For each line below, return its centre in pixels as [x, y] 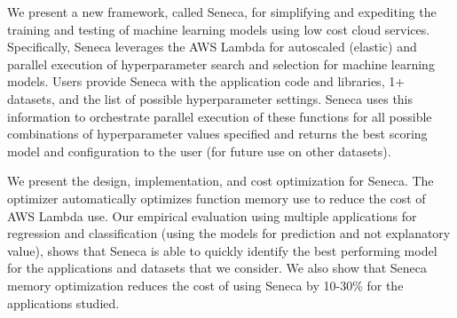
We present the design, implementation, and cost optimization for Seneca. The [221, 181]
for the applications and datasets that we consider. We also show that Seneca [217, 268]
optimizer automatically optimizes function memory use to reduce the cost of [217, 198]
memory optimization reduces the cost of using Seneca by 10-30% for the [205, 285]
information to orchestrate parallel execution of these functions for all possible [220, 116]
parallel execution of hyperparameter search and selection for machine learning [221, 64]
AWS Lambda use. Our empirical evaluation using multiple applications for [212, 215]
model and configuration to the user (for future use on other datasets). [199, 151]
